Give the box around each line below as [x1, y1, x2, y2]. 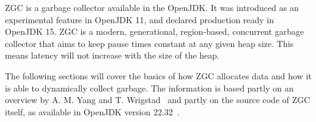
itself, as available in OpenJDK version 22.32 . [5, 105, 180, 118]
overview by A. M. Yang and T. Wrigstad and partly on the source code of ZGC [5, 93, 310, 106]
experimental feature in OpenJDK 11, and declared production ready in [5, 13, 274, 26]
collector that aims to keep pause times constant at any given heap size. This [5, 37, 294, 49]
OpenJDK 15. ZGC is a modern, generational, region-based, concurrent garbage [5, 25, 304, 38]
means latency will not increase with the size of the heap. [5, 49, 220, 62]
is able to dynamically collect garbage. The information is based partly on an [5, 81, 294, 94]
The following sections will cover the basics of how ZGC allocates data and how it [5, 69, 312, 82]
